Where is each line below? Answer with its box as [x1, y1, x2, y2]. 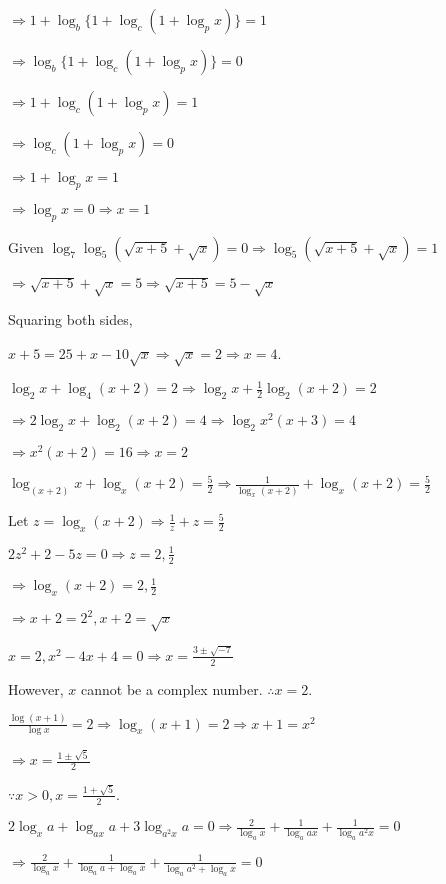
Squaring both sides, [8, 309, 133, 330]
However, [8, 678, 64, 699]
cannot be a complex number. [80, 678, 263, 699]
